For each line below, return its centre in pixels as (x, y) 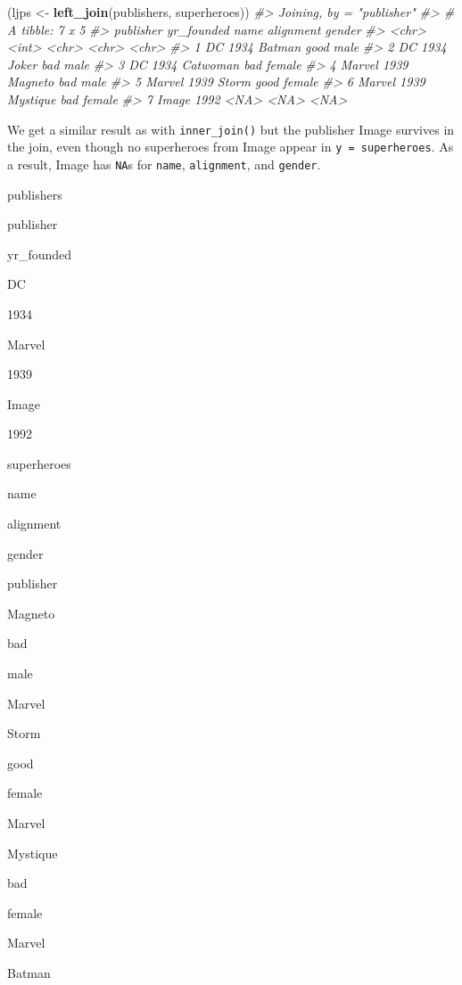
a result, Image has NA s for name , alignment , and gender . (164, 164)
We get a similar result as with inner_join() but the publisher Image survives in (231, 129)
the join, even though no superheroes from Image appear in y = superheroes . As (231, 147)
